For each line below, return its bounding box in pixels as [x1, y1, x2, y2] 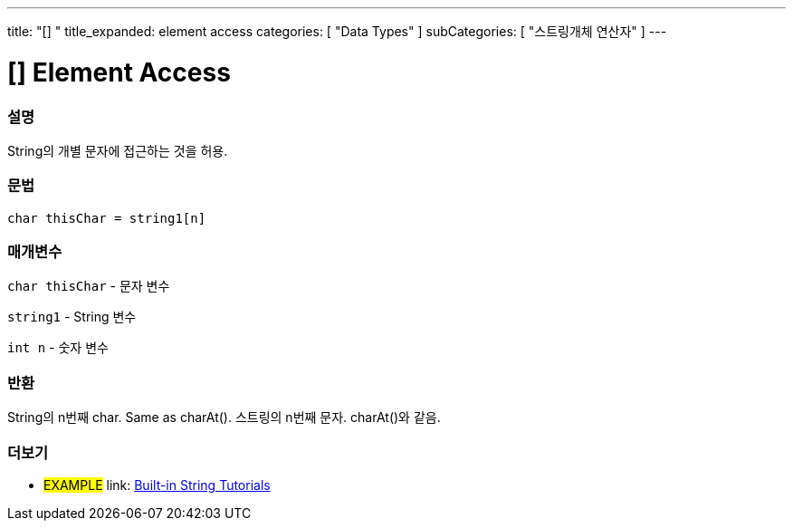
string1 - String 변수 [7, 309, 137, 325]
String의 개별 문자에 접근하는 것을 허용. [7, 142, 228, 158]
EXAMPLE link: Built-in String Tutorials [43, 476, 271, 493]
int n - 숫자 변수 [7, 340, 109, 356]
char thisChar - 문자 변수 [7, 278, 170, 294]
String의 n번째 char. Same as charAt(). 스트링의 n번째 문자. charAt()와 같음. [7, 409, 441, 426]
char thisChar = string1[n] [7, 210, 206, 226]
